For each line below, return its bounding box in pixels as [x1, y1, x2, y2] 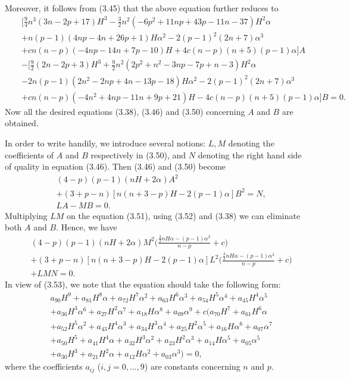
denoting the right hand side [198, 148, 302, 161]
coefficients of [5, 148, 54, 161]
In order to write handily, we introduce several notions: [5, 136, 206, 149]
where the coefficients [5, 360, 83, 373]
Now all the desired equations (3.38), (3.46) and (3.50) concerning [5, 105, 245, 117]
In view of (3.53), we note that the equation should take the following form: [5, 277, 281, 290]
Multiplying [5, 209, 48, 221]
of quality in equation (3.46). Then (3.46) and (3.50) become [5, 160, 226, 173]
